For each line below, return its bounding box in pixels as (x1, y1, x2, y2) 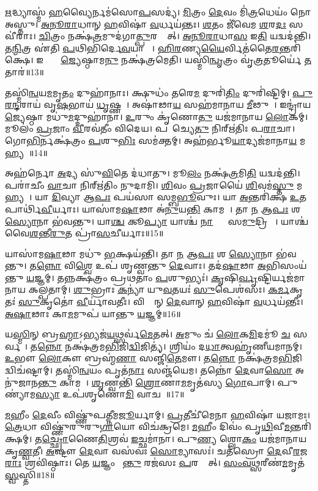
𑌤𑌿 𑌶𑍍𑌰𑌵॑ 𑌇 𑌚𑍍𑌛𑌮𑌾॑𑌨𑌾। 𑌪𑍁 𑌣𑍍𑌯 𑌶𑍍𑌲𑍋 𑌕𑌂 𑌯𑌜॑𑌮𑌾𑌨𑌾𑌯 (98, 432, 307, 444)
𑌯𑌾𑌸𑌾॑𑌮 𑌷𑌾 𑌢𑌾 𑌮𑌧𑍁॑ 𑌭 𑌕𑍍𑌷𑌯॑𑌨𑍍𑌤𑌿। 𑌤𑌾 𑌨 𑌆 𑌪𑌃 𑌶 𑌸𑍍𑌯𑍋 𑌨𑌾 (5, 247, 273, 260)
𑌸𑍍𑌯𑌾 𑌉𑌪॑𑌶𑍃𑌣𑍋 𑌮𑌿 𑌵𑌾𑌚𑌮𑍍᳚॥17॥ (35, 388, 185, 400)
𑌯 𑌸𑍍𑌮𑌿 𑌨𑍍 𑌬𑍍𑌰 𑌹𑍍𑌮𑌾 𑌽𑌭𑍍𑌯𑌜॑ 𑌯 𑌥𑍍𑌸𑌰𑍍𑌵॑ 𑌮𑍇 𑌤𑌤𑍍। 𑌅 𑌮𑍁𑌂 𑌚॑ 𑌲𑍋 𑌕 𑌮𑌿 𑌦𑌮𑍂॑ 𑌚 (5, 328, 290, 340)
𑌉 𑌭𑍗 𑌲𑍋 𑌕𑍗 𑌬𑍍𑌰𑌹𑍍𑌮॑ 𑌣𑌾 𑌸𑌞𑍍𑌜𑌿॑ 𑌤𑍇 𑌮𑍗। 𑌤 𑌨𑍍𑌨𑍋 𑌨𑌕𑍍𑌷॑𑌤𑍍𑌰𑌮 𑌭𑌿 (5, 351, 292, 364)
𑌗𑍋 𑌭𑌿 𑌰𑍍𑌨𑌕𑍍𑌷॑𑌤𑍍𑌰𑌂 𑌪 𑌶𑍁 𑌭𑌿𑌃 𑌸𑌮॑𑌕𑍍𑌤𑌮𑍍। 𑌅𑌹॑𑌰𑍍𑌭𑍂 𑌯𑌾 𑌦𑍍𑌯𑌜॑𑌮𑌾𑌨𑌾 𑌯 (5, 133, 297, 146)
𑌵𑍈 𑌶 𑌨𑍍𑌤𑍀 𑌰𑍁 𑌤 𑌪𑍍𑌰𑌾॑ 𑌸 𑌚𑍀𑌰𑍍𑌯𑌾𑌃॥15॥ (5, 227, 164, 239)
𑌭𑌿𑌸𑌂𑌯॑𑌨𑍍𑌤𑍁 (265, 259, 307, 272)
